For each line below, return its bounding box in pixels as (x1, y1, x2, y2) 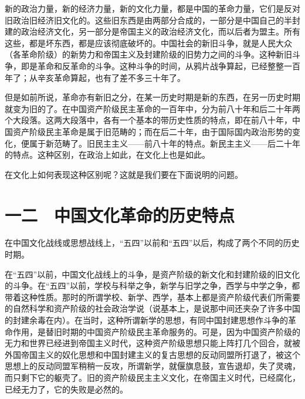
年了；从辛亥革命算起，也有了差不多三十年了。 (5, 71, 185, 83)
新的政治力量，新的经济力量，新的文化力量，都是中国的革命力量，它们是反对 (5, 2, 300, 14)
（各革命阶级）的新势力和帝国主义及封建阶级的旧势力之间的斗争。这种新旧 (5, 48, 292, 60)
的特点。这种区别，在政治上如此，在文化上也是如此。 (5, 148, 210, 161)
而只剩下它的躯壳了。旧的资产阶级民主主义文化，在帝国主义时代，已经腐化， (5, 371, 300, 383)
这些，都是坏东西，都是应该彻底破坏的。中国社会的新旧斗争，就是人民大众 (5, 36, 292, 49)
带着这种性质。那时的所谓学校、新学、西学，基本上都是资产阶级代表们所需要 (5, 290, 300, 303)
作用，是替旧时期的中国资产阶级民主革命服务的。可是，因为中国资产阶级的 (12, 325, 300, 337)
